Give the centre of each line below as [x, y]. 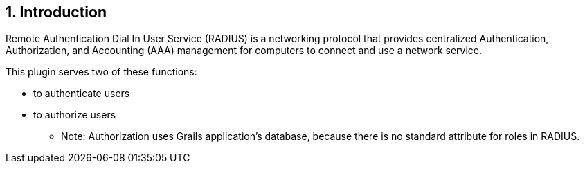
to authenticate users [82, 94]
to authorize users [75, 115]
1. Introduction [56, 12]
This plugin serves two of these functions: [101, 72]
